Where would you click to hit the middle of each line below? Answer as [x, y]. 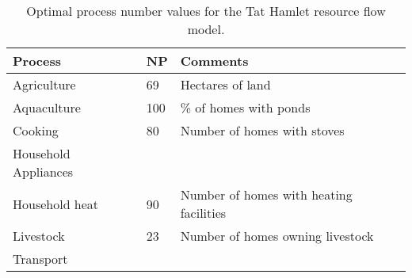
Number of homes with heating [266, 194]
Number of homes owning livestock [277, 236]
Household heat [56, 204]
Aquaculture [47, 107]
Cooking [36, 130]
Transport [40, 259]
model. [206, 29]
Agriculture [44, 84]
